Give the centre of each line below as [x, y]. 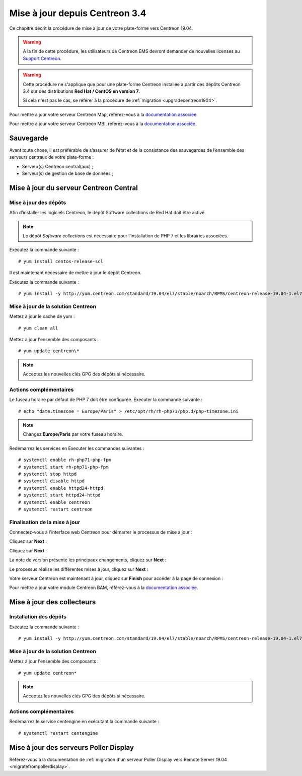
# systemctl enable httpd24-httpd [61, 488]
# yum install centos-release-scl [61, 261]
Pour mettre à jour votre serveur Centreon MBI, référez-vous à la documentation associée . [103, 124]
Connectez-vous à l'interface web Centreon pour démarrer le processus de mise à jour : [101, 532]
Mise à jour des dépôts [38, 203]
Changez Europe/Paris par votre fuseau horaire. [73, 434]
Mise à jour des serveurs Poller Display [72, 748]
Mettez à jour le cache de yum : [42, 316]
